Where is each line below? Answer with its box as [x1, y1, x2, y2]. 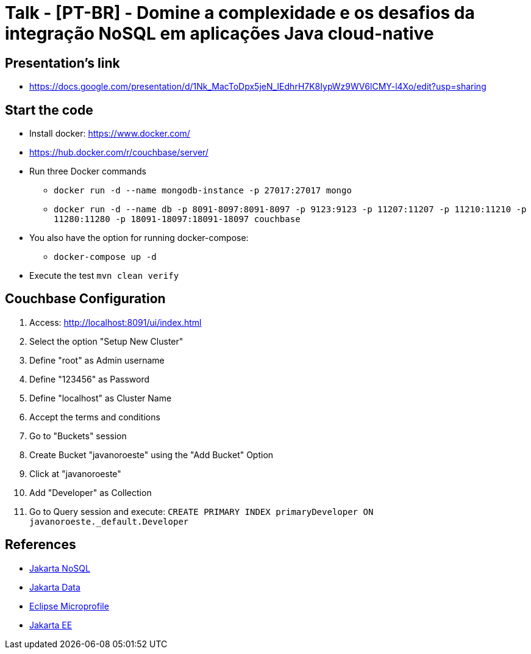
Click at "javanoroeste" [29, 468, 121, 479]
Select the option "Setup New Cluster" [29, 336, 184, 347]
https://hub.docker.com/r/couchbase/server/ [29, 147, 208, 158]
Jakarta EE [29, 619, 73, 630]
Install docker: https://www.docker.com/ [29, 128, 190, 139]
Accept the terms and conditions [29, 411, 160, 422]
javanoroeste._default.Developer [29, 516, 189, 526]
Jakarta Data [29, 581, 80, 592]
